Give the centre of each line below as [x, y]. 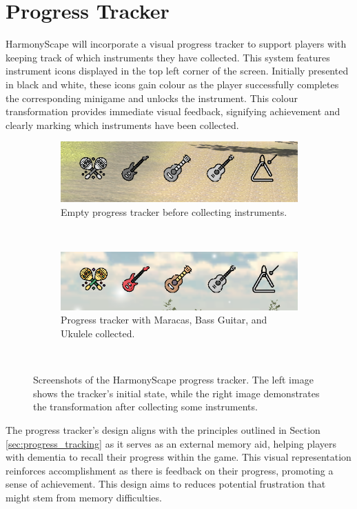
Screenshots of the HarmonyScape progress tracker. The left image [173, 380]
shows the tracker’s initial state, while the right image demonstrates [176, 393]
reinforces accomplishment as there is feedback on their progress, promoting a [170, 470]
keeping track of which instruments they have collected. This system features [168, 57]
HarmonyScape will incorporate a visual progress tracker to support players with [176, 44]
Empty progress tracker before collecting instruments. [174, 212]
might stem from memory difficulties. [84, 497]
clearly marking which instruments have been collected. [122, 124]
